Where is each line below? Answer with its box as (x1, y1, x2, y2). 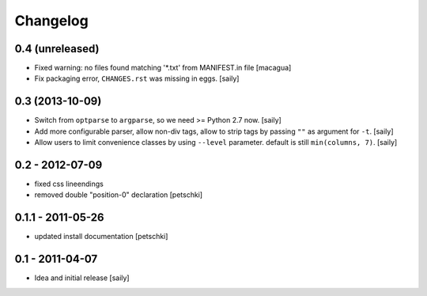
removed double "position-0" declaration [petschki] (34, 190, 203, 199)
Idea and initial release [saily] (34, 273, 130, 283)
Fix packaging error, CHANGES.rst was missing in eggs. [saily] (34, 74, 240, 83)
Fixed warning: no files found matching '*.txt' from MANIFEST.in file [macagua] (34, 63, 292, 73)
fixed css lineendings (34, 179, 104, 189)
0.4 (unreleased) (14, 42, 100, 55)
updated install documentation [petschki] (34, 232, 168, 241)
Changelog (14, 12, 89, 29)
